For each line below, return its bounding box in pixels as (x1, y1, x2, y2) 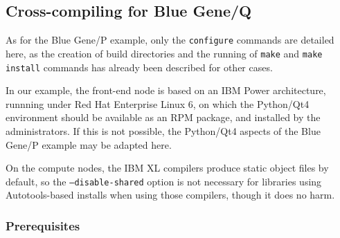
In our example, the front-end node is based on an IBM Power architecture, (6, 83, 326, 98)
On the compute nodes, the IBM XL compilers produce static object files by (6, 161, 329, 175)
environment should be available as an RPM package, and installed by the (6, 110, 321, 125)
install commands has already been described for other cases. (6, 59, 273, 74)
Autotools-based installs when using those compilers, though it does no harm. (6, 187, 335, 202)
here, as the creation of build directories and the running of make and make (6, 46, 323, 60)
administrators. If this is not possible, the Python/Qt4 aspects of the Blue (6, 123, 321, 138)
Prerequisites (6, 217, 80, 234)
